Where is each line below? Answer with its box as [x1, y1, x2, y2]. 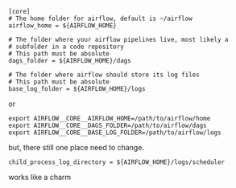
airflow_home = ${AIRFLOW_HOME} [8, 22, 117, 30]
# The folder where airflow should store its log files [8, 71, 200, 79]
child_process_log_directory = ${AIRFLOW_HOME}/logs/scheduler [8, 158, 226, 166]
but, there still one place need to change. [8, 143, 145, 152]
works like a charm [8, 173, 72, 182]
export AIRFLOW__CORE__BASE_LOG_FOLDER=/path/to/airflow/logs [8, 129, 222, 137]
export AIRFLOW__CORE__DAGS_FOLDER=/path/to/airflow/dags [8, 121, 207, 129]
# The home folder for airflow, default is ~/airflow [8, 14, 193, 22]
